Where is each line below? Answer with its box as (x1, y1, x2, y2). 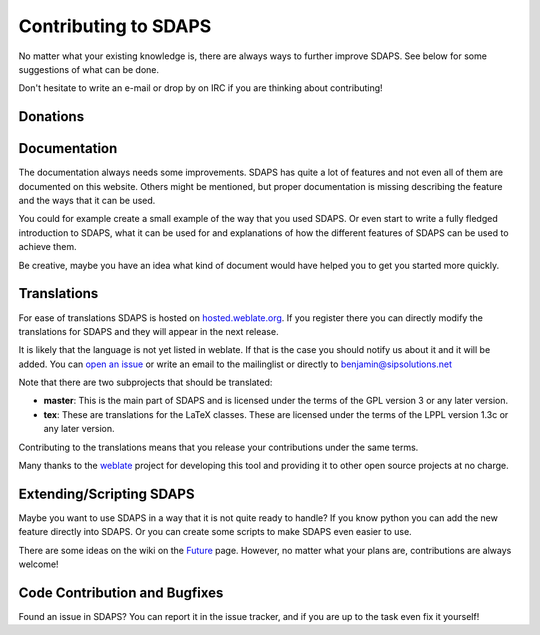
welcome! (18, 558, 59, 570)
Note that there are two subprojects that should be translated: (18, 376, 273, 389)
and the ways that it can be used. (18, 195, 156, 207)
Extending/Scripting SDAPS (18, 485, 195, 502)
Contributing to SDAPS (18, 15, 212, 37)
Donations (18, 108, 85, 125)
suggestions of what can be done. (18, 63, 160, 75)
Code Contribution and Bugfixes (18, 584, 224, 601)
